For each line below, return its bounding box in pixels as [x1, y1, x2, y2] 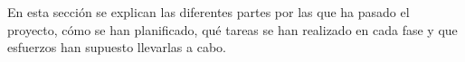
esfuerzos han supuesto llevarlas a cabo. [7, 38, 226, 57]
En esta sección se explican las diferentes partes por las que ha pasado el [7, 3, 410, 21]
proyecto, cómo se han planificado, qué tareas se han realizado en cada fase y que [7, 20, 458, 39]
